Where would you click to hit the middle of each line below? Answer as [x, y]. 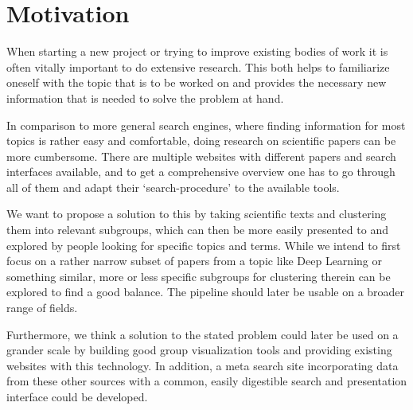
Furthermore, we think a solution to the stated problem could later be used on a [203, 334]
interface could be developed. [77, 396]
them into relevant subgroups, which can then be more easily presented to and [197, 230]
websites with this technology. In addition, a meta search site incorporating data [203, 365]
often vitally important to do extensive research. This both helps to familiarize [198, 66]
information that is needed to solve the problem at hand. [145, 98]
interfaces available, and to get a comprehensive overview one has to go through [201, 172]
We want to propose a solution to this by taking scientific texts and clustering [197, 214]
